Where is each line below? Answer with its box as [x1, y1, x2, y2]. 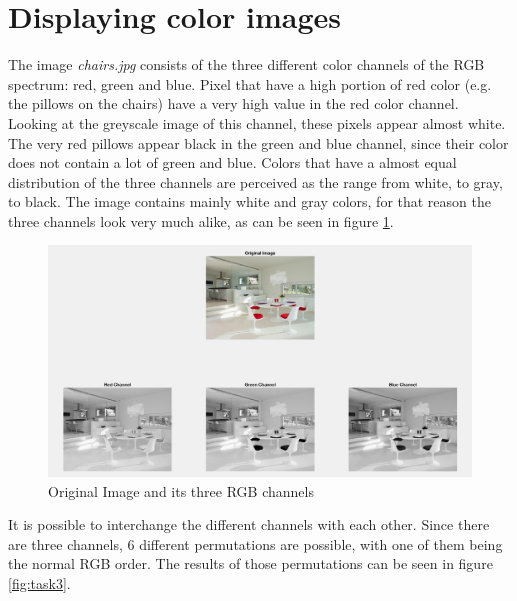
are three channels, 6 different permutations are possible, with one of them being [8, 533, 503, 554]
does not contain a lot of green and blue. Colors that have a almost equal [8, 152, 457, 173]
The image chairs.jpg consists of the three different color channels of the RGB [8, 54, 485, 75]
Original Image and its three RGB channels [48, 480, 314, 501]
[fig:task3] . [8, 572, 71, 593]
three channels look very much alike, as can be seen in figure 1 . [8, 210, 394, 231]
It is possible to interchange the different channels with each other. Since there [8, 514, 490, 535]
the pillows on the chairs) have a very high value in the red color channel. [8, 93, 459, 114]
